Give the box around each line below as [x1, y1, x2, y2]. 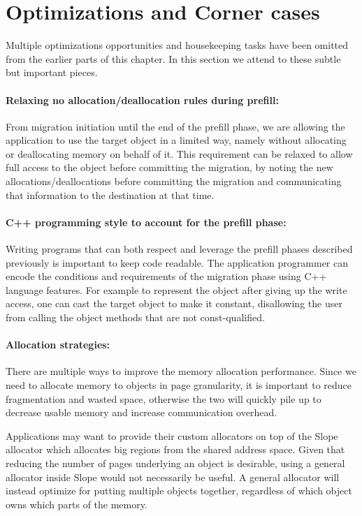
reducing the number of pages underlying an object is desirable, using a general [6, 455, 345, 470]
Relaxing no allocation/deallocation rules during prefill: [6, 92, 279, 107]
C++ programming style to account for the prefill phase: [6, 214, 287, 229]
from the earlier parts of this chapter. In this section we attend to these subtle [6, 51, 341, 66]
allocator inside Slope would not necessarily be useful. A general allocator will [6, 469, 340, 484]
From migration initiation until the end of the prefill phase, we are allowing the [6, 119, 345, 133]
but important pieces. [6, 65, 98, 80]
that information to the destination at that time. [6, 187, 215, 202]
